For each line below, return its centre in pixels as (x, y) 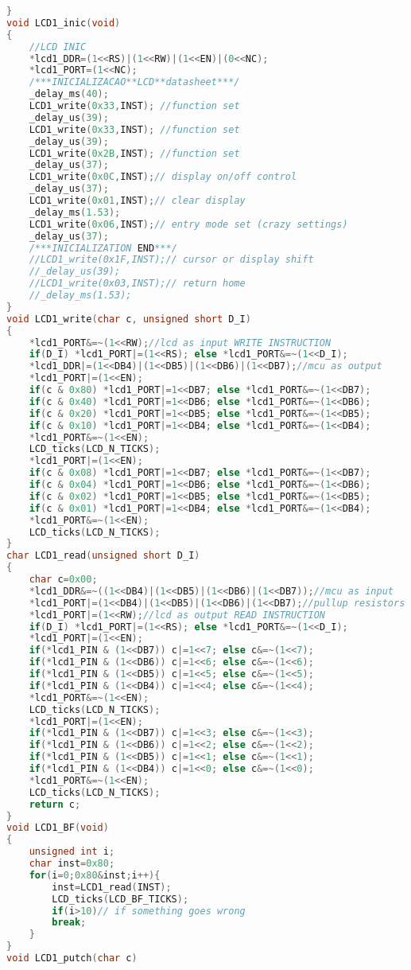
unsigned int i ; (72, 852)
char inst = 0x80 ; (72, 863)
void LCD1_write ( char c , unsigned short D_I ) (129, 319)
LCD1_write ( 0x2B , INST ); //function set (134, 153)
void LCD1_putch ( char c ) (72, 958)
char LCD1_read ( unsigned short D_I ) (103, 556)
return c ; (55, 804)
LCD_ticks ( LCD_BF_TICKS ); (120, 899)
